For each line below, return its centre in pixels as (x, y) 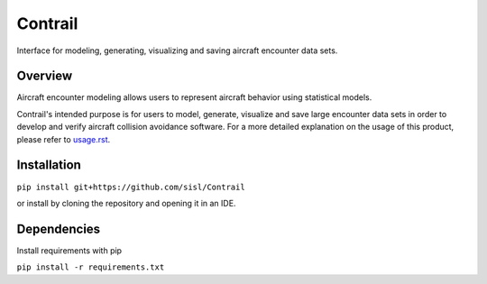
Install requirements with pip (69, 250)
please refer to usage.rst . (64, 139)
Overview (45, 76)
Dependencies (59, 229)
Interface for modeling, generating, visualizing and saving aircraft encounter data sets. (177, 50)
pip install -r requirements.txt (91, 267)
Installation (49, 165)
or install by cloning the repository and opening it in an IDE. (126, 203)
